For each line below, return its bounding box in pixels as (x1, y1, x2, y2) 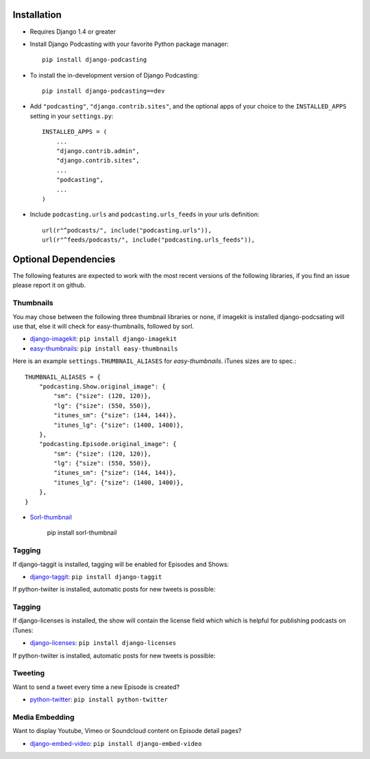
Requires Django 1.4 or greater (29, 27, 116, 36)
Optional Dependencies (12, 253, 116, 265)
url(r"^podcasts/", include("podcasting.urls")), (42, 226, 212, 234)
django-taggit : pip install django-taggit (29, 572, 162, 581)
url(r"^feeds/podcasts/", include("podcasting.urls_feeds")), (42, 236, 256, 244)
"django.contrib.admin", (56, 148, 140, 155)
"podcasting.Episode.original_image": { (38, 440, 177, 448)
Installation (12, 9, 62, 21)
